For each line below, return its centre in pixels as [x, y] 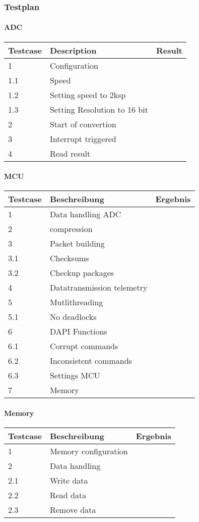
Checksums [69, 258]
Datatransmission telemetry [98, 288]
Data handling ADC [85, 214]
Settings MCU [75, 375]
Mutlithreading [76, 302]
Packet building [77, 244]
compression [71, 229]
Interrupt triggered [83, 138]
